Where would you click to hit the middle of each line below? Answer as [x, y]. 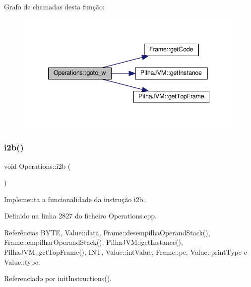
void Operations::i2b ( [37, 166]
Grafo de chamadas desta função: [54, 6]
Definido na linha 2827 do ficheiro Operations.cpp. [81, 216]
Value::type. [22, 261]
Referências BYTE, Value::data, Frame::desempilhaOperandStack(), [107, 232]
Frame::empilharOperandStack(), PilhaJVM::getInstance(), [94, 242]
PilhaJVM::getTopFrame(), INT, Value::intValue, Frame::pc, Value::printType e [125, 252]
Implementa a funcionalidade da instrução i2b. [75, 199]
